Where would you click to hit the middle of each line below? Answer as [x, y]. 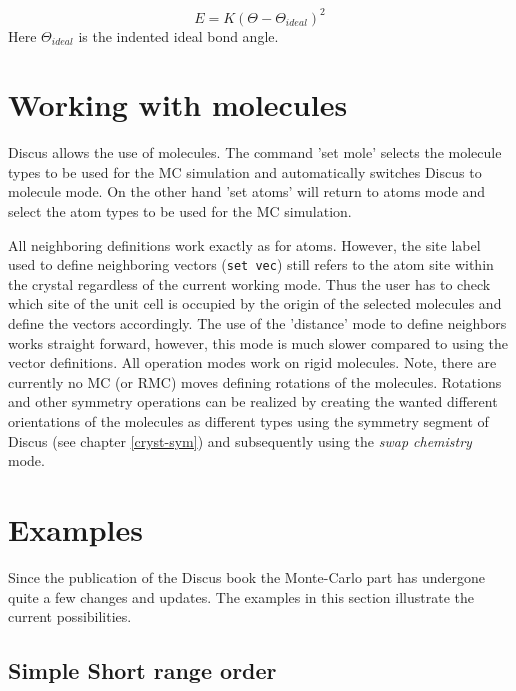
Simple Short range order [142, 670]
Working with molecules [178, 104]
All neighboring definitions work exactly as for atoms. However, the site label [244, 244]
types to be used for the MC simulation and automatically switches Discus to [245, 171]
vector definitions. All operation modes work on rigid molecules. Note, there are [252, 362]
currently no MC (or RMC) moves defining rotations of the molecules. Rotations [255, 381]
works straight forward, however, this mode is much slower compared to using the [258, 342]
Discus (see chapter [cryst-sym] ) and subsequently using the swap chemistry [240, 440]
